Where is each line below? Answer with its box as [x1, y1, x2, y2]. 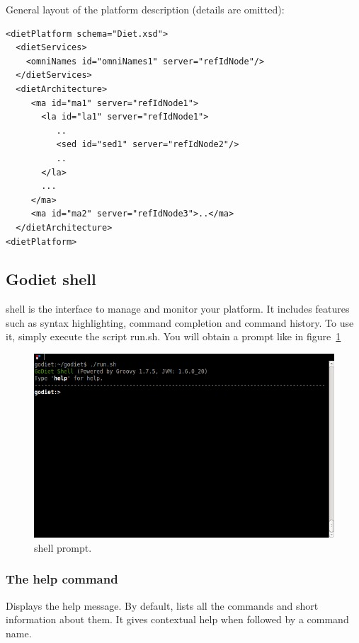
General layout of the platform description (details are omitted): [6, 2, 285, 16]
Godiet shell [6, 268, 96, 290]
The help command [6, 570, 118, 588]
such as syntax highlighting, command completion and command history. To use [6, 315, 354, 330]
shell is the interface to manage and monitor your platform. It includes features [6, 301, 350, 316]
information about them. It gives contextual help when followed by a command [6, 612, 349, 627]
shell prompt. [34, 540, 92, 555]
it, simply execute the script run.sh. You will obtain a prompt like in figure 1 [6, 329, 341, 344]
